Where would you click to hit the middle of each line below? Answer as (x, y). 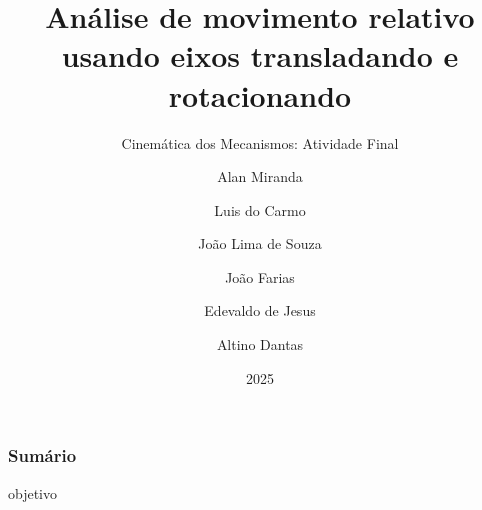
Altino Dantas (260, 344)
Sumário (42, 455)
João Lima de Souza (260, 243)
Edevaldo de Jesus (260, 310)
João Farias (260, 276)
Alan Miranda (260, 176)
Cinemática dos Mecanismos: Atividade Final (260, 142)
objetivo (33, 492)
